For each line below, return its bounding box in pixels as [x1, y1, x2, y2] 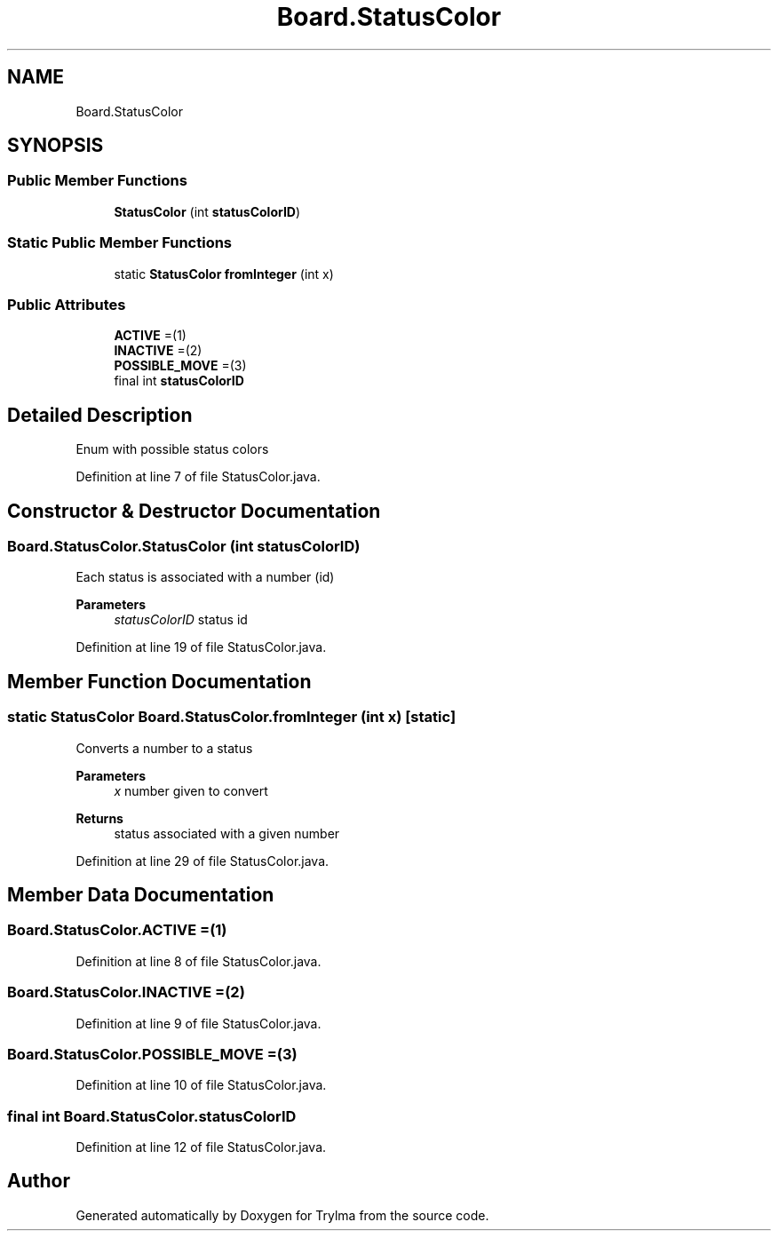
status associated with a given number [114, 825, 340, 841]
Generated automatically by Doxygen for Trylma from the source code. [75, 1207, 489, 1223]
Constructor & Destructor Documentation [7, 499, 381, 522]
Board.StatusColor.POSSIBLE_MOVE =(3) [7, 1044, 298, 1063]
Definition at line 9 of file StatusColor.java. [75, 1015, 322, 1031]
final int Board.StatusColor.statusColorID [7, 1107, 297, 1125]
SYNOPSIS [7, 134, 104, 157]
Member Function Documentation [7, 670, 312, 693]
